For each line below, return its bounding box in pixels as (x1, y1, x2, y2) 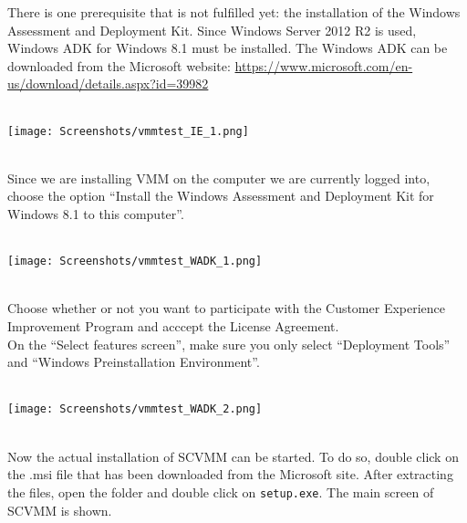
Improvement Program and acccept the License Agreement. (7, 317, 339, 336)
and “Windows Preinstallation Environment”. (7, 352, 260, 371)
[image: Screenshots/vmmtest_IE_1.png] (7, 124, 249, 138)
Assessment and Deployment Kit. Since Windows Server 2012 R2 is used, (7, 20, 417, 39)
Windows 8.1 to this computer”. (7, 204, 184, 223)
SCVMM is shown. (7, 500, 112, 519)
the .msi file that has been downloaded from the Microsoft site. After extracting (7, 465, 453, 484)
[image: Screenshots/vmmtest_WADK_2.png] (7, 403, 263, 416)
